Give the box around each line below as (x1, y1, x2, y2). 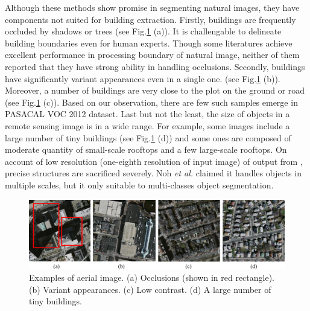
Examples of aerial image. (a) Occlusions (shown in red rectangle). (29, 271, 274, 284)
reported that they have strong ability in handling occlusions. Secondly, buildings (5, 60, 305, 72)
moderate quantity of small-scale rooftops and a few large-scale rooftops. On (5, 143, 287, 156)
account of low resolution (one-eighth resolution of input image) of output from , (5, 155, 303, 167)
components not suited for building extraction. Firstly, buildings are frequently (5, 13, 296, 25)
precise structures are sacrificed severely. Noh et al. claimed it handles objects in (5, 167, 302, 179)
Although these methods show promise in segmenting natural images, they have (5, 1, 300, 13)
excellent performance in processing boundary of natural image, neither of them (5, 48, 300, 61)
